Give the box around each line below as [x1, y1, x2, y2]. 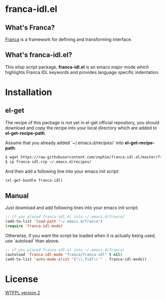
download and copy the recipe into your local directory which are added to [5, 125, 157, 131]
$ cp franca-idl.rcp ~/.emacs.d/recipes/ [5, 159, 92, 164]
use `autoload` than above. [5, 237, 60, 244]
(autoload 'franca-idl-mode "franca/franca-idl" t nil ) [5, 252, 123, 257]
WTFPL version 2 [5, 290, 41, 296]
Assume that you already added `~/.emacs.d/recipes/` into [5, 140, 124, 146]
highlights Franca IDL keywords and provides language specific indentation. [5, 69, 160, 75]
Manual [5, 191, 29, 200]
